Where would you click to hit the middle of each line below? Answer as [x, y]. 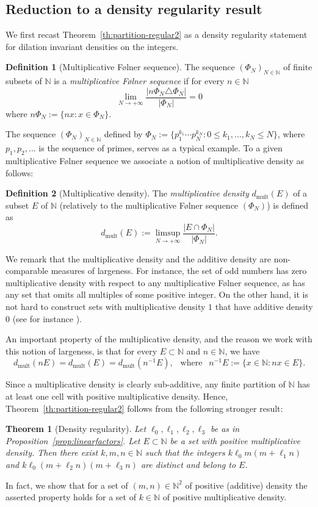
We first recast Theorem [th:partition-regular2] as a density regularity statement [157, 34]
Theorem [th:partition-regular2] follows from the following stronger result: [144, 408]
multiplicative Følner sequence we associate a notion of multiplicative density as [155, 161]
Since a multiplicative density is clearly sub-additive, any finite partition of [146, 384]
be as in [225, 429]
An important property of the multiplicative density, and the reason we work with [159, 339]
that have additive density [264, 307]
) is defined [287, 205]
